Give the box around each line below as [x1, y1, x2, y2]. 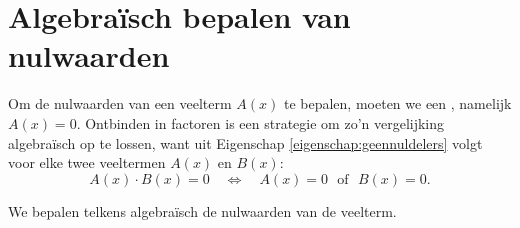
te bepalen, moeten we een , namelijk [283, 93, 512, 114]
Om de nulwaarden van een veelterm [8, 93, 232, 114]
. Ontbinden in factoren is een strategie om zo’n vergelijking [76, 112, 445, 133]
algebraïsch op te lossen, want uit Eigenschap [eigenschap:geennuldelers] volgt [8, 132, 483, 153]
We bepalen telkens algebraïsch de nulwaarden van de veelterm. [8, 200, 397, 221]
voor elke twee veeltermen [8, 152, 166, 173]
